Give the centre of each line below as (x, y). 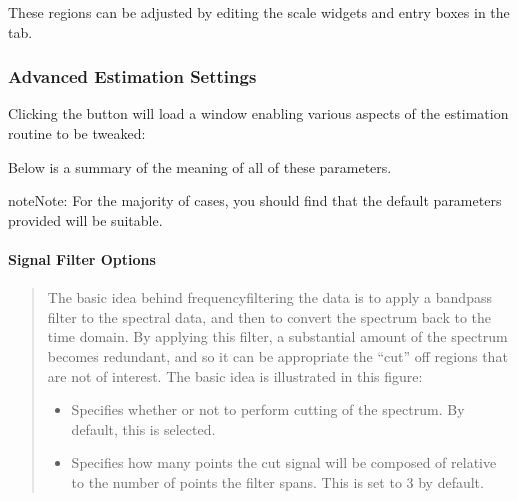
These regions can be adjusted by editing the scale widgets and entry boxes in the (259, 12)
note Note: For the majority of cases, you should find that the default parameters (255, 200)
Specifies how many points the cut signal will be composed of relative (284, 462)
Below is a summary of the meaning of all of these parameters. (200, 166)
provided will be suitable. (85, 219)
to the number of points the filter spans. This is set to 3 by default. (277, 481)
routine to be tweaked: (77, 133)
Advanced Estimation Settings (132, 76)
